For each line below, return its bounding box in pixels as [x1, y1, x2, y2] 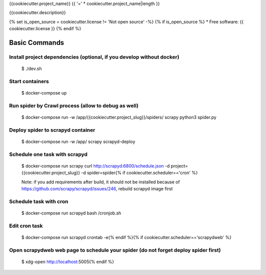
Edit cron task [9, 222, 43, 229]
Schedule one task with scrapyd [9, 151, 88, 158]
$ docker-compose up [21, 90, 67, 96]
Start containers [9, 78, 49, 85]
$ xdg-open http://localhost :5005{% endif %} [21, 259, 114, 265]
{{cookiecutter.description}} [9, 10, 66, 16]
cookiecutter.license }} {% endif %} [9, 26, 81, 32]
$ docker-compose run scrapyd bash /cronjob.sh [21, 210, 122, 216]
